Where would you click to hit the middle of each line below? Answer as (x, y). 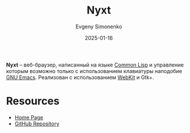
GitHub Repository (37, 124)
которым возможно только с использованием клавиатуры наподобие (94, 71)
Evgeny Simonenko (99, 26)
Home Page (29, 117)
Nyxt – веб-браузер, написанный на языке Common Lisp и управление (95, 65)
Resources (33, 101)
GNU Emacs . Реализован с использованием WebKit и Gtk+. (80, 77)
